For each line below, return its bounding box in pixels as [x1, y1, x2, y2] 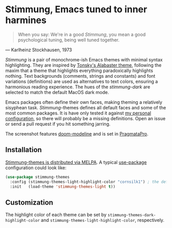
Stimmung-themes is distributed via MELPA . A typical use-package [5, 159, 147, 165]
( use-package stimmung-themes [5, 174, 70, 179]
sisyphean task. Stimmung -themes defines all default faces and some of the [5, 104, 166, 110]
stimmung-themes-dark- [107, 213, 156, 218]
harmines [5, 14, 47, 26]
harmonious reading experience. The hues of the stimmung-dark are [5, 83, 150, 90]
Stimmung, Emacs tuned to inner [5, 4, 147, 15]
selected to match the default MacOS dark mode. [5, 89, 109, 95]
